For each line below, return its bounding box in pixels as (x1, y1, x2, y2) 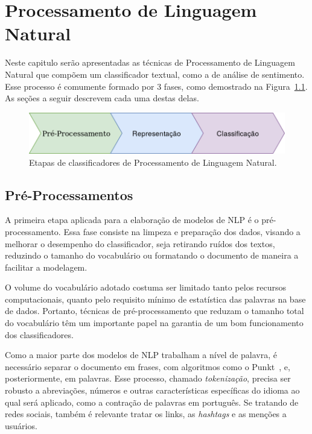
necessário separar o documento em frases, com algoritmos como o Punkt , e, (5, 360, 290, 373)
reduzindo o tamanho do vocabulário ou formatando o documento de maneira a (5, 249, 299, 262)
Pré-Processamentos (5, 185, 133, 204)
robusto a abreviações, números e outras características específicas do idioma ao (5, 384, 300, 397)
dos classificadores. (5, 328, 74, 341)
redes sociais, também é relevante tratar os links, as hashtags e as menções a (5, 407, 287, 420)
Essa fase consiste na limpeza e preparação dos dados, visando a (63, 225, 301, 237)
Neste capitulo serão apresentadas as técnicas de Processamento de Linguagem (5, 56, 295, 69)
